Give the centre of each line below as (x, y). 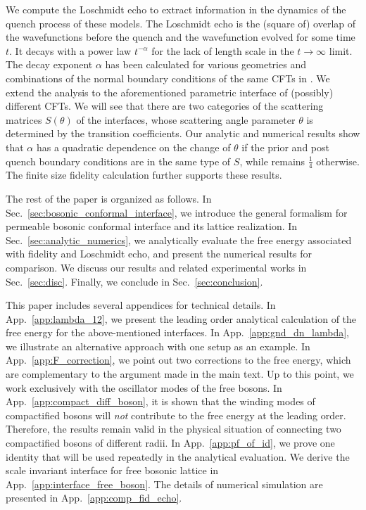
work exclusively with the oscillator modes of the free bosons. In (144, 387)
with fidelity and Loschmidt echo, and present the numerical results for (159, 254)
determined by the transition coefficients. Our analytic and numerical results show (183, 133)
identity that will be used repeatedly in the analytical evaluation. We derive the (178, 456)
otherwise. (338, 161)
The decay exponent (49, 64)
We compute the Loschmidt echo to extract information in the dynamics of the (176, 9)
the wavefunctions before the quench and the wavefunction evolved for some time (181, 37)
